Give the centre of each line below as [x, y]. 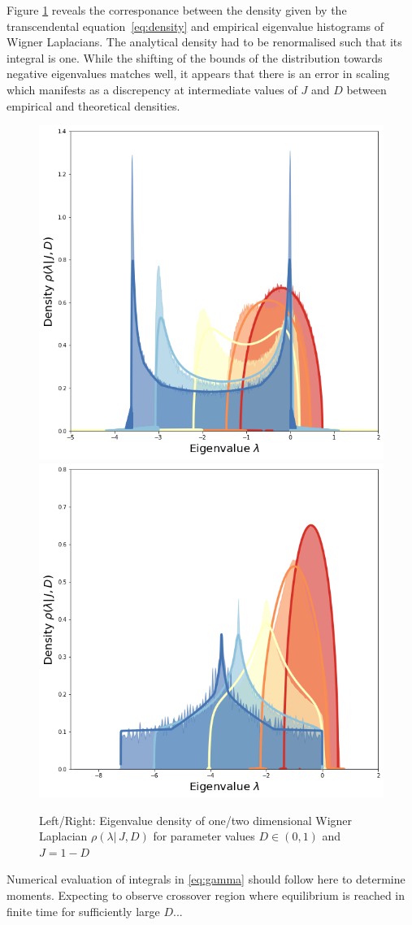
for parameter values [204, 836]
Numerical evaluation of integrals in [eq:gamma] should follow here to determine [206, 879]
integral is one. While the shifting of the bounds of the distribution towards [195, 57]
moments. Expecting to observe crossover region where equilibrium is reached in [206, 895]
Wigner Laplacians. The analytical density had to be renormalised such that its [204, 42]
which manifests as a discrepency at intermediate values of [152, 89]
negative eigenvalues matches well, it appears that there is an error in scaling [198, 74]
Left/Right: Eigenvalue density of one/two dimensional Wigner [196, 820]
